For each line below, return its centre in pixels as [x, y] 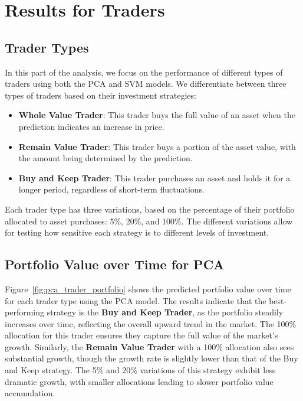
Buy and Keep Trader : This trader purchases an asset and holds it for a [154, 177]
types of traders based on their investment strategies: [101, 95]
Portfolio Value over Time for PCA [115, 264]
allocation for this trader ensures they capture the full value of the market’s [141, 335]
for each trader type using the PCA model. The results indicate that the [136, 300]
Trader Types [47, 47]
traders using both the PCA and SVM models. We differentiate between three [146, 84]
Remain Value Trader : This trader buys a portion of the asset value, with [157, 146]
